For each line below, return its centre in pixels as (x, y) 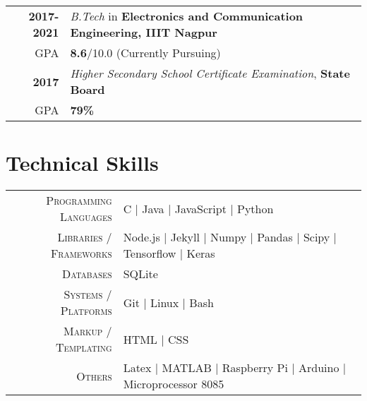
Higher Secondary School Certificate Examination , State (210, 73)
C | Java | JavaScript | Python (198, 208)
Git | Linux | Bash (168, 302)
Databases (87, 274)
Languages (86, 217)
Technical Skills (82, 163)
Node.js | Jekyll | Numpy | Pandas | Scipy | (230, 237)
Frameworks (81, 253)
